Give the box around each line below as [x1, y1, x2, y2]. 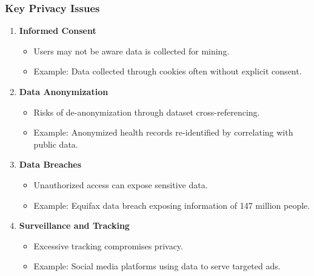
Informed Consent [19, 24, 96, 37]
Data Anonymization [19, 85, 109, 97]
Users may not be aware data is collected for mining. [33, 44, 230, 57]
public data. [33, 137, 78, 150]
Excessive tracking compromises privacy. [33, 239, 183, 252]
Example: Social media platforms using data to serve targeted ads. [33, 260, 281, 272]
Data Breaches [19, 158, 82, 171]
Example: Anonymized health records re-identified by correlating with [33, 126, 293, 139]
